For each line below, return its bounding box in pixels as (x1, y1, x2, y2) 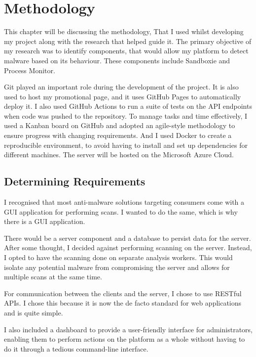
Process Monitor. (4, 65, 55, 75)
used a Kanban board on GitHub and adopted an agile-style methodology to (4, 120, 235, 131)
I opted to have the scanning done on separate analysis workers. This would (4, 252, 233, 263)
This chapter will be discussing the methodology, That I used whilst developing (4, 26, 244, 37)
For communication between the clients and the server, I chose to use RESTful (4, 288, 242, 298)
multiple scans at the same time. (4, 271, 102, 282)
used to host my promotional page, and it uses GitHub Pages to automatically (4, 91, 241, 101)
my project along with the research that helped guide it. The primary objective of (4, 36, 252, 46)
